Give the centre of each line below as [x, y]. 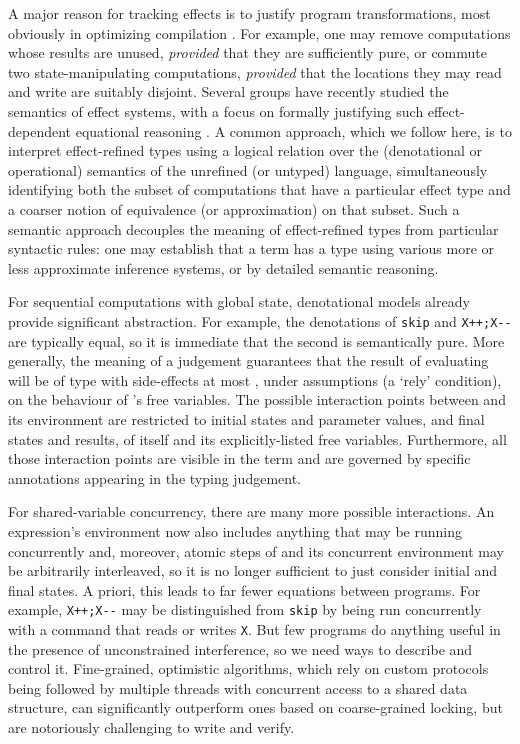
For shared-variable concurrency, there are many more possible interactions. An [251, 511]
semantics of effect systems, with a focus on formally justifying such [216, 110]
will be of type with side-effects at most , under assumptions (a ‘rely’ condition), [255, 379]
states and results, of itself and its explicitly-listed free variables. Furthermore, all [257, 438]
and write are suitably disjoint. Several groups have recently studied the [228, 91]
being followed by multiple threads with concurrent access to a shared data [238, 687]
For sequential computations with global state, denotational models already [239, 301]
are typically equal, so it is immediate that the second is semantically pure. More [256, 340]
